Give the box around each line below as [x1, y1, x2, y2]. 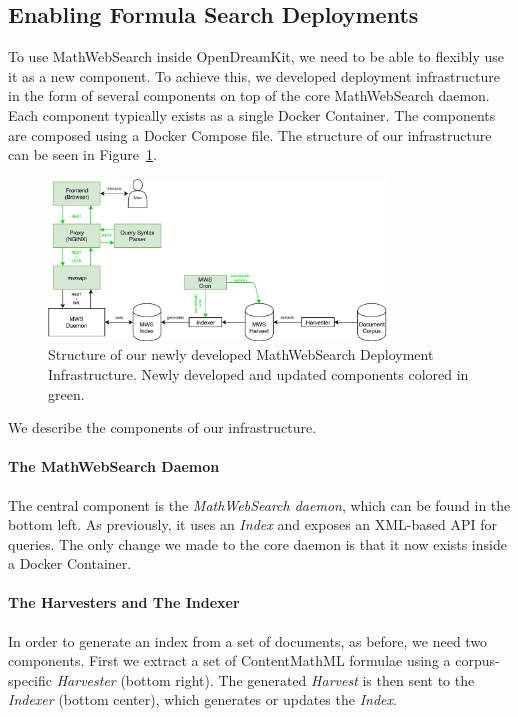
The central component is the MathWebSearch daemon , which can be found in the [8, 494, 511, 515]
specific [8, 669, 53, 690]
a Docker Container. [8, 553, 132, 574]
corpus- [455, 650, 500, 671]
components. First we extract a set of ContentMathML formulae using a [8, 650, 451, 671]
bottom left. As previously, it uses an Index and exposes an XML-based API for [8, 514, 497, 535]
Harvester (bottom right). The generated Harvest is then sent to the [56, 669, 475, 690]
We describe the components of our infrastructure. [8, 417, 317, 438]
